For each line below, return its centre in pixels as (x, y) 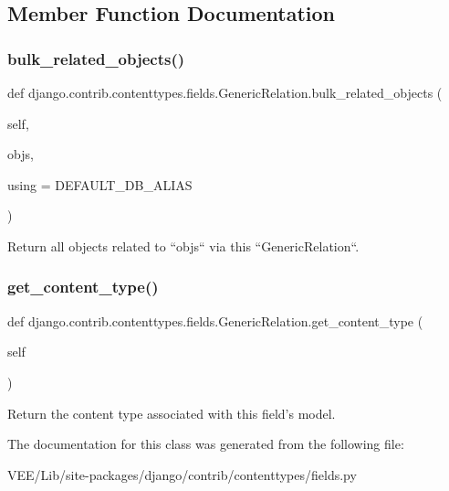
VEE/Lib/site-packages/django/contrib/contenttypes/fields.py (182, 474)
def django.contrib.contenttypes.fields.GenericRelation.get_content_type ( (215, 320)
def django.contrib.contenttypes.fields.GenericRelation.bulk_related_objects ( (225, 92)
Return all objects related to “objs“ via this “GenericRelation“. (183, 245)
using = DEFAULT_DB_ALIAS (100, 184)
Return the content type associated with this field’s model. (172, 413)
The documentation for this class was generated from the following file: (206, 444)
